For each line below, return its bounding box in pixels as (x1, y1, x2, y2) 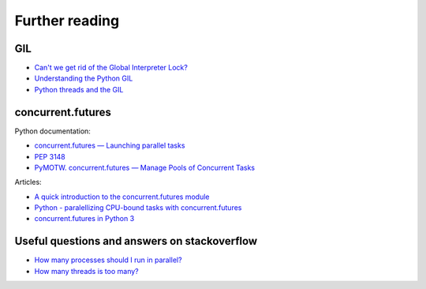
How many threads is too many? (34, 266, 139, 276)
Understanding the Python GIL (34, 73, 133, 83)
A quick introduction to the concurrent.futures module (34, 192, 210, 201)
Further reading (14, 12, 120, 29)
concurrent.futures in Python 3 (34, 214, 135, 223)
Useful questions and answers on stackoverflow (14, 235, 258, 248)
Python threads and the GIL (34, 84, 124, 94)
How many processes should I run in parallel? (34, 255, 182, 265)
